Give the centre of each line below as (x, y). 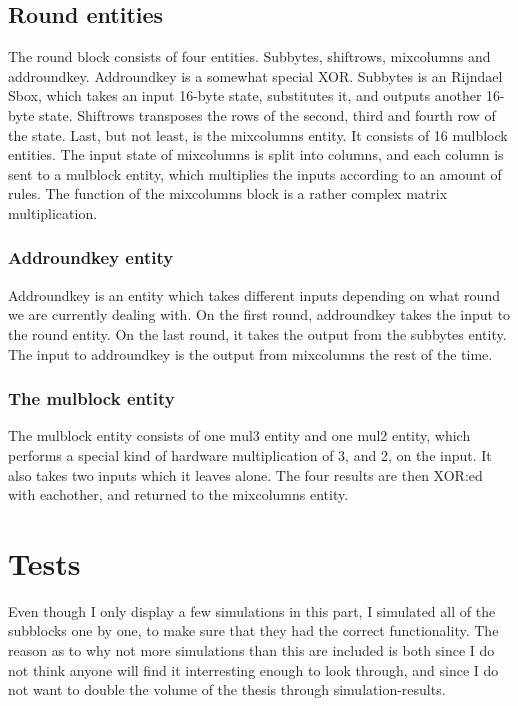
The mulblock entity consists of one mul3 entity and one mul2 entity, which (239, 435)
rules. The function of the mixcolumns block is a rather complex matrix (228, 193)
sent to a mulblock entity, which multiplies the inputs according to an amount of (255, 173)
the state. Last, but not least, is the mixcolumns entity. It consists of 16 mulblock (258, 134)
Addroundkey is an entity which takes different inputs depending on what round (254, 294)
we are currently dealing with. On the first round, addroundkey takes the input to (259, 314)
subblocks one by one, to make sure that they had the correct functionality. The (253, 630)
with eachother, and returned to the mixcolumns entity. (178, 494)
